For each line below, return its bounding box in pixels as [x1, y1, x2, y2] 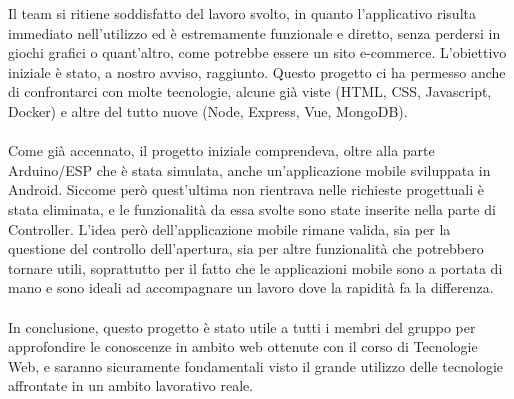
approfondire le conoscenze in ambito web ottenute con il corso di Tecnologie [8, 336, 478, 357]
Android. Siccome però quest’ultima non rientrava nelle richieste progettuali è [8, 179, 485, 200]
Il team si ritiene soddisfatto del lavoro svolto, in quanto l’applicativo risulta [8, 3, 476, 23]
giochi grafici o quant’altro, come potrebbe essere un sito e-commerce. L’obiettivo [8, 42, 507, 63]
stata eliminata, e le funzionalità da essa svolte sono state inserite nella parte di [8, 198, 496, 219]
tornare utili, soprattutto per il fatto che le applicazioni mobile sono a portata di [8, 257, 503, 278]
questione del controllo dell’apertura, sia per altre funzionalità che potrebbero [8, 238, 484, 259]
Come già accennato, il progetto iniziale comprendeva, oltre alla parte [8, 140, 435, 161]
